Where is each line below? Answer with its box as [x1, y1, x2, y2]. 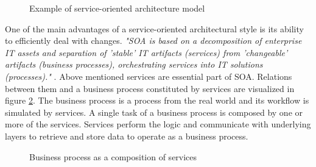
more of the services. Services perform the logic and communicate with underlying [5, 118, 311, 130]
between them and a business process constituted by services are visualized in [5, 82, 295, 94]
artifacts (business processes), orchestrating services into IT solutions [5, 58, 263, 71]
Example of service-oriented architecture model [29, 2, 205, 14]
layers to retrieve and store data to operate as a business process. [5, 129, 248, 142]
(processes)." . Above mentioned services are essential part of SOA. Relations [5, 69, 292, 82]
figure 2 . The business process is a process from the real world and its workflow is [5, 94, 309, 107]
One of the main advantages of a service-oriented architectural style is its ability [5, 22, 304, 35]
